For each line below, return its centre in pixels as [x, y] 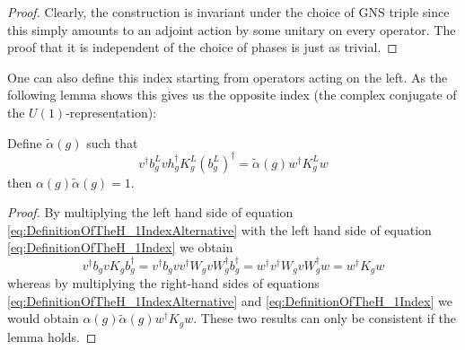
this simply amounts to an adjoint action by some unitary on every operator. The [232, 29]
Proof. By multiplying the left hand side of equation [150, 212]
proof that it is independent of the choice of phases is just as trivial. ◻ [202, 47]
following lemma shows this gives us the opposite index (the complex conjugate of [232, 95]
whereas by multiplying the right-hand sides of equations [163, 283]
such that [112, 142]
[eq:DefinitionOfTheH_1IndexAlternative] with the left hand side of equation [219, 229]
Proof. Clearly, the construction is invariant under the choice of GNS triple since [228, 12]
